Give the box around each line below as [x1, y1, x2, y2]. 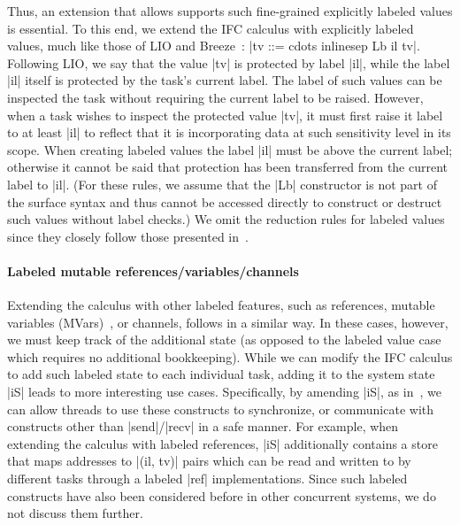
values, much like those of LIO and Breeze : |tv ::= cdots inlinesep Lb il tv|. [7, 36, 420, 55]
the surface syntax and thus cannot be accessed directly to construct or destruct [7, 192, 442, 211]
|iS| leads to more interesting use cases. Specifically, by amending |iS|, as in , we [7, 382, 441, 401]
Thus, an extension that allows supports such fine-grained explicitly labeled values [7, 2, 453, 19]
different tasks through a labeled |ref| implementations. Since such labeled [7, 469, 408, 488]
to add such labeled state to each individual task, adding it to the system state [7, 365, 435, 383]
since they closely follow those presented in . [7, 227, 249, 245]
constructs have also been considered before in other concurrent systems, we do [7, 486, 436, 505]
